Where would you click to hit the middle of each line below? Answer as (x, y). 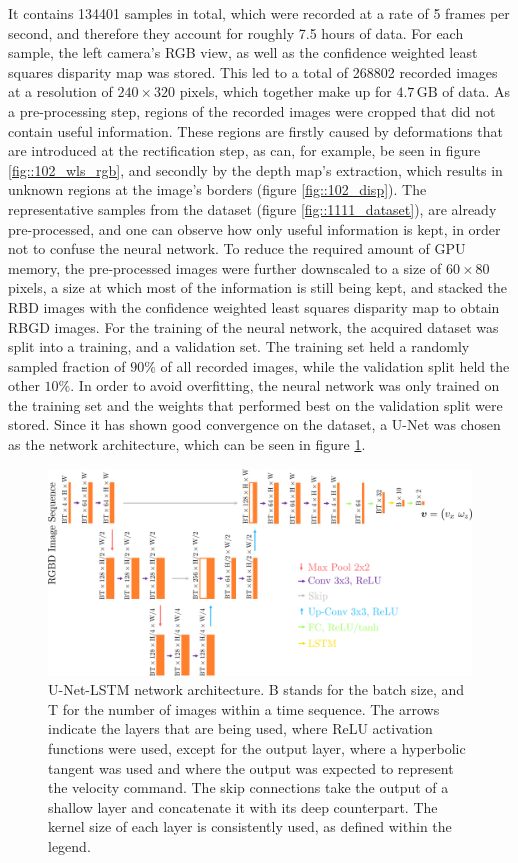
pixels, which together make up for (285, 91)
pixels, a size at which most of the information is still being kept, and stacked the (258, 287)
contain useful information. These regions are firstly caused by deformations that (255, 130)
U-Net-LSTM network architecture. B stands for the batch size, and (256, 689)
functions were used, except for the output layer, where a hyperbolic (257, 748)
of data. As (476, 91)
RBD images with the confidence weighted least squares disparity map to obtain (254, 306)
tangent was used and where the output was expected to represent (251, 767)
